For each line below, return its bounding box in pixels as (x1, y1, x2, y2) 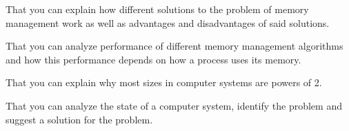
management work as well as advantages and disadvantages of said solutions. (6, 15, 330, 30)
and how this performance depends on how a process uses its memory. (6, 52, 301, 66)
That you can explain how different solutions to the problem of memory (6, 2, 309, 16)
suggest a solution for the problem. (6, 112, 153, 126)
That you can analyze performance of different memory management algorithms (6, 39, 343, 53)
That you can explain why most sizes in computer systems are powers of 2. (6, 75, 322, 90)
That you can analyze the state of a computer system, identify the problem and (6, 98, 342, 112)
